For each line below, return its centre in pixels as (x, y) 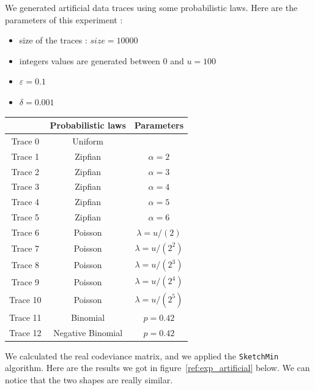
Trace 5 (25, 217)
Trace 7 (25, 248)
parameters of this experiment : (64, 19)
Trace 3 (25, 186)
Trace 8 (25, 265)
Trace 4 (25, 202)
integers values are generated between (90, 60)
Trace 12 (25, 332)
